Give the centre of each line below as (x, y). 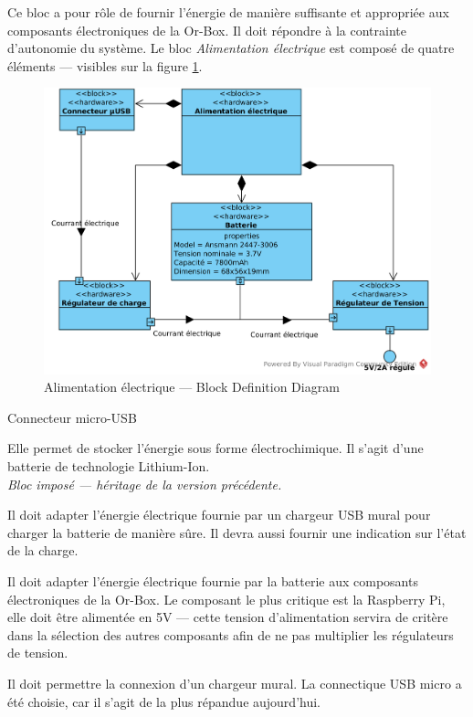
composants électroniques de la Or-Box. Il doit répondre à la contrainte (207, 30)
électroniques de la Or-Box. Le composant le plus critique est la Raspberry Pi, (226, 599)
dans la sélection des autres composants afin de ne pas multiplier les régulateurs (231, 634)
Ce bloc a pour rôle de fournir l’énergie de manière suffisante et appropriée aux (228, 12)
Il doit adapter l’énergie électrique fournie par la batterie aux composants (213, 581)
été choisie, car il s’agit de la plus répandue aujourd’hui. (164, 701)
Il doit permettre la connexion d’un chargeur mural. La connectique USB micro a (235, 684)
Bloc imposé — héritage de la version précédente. (145, 484)
